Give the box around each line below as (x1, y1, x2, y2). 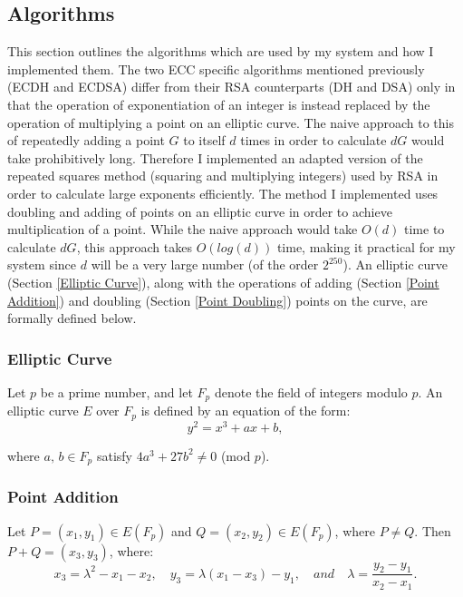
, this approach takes (76, 237, 192, 256)
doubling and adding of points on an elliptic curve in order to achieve (7, 201, 392, 220)
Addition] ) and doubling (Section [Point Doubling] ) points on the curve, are (7, 290, 428, 309)
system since (7, 255, 77, 274)
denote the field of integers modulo (214, 382, 408, 401)
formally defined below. (7, 308, 137, 328)
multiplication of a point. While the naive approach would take (7, 220, 358, 239)
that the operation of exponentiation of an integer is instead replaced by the (7, 94, 430, 113)
